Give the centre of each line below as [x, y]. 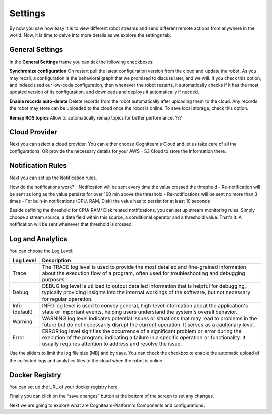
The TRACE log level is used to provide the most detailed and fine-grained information [144, 267]
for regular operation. [67, 299]
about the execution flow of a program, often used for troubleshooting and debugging [144, 273]
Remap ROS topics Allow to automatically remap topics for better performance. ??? [96, 117]
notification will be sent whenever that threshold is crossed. [71, 224]
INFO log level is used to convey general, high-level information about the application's [145, 306]
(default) [22, 312]
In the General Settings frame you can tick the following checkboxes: [81, 62]
